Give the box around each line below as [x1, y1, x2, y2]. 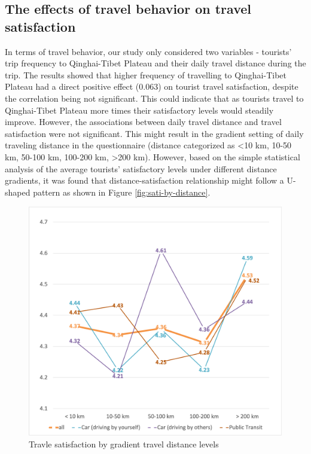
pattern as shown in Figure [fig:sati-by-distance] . [33, 185, 211, 198]
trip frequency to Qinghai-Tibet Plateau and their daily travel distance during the [5, 57, 306, 69]
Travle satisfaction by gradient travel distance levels [29, 437, 219, 450]
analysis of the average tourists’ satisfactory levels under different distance [5, 162, 277, 175]
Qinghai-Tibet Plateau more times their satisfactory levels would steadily [5, 103, 274, 116]
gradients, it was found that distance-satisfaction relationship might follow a [5, 174, 284, 187]
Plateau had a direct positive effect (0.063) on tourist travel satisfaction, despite [5, 80, 298, 93]
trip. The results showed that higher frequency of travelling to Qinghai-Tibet [5, 68, 287, 81]
